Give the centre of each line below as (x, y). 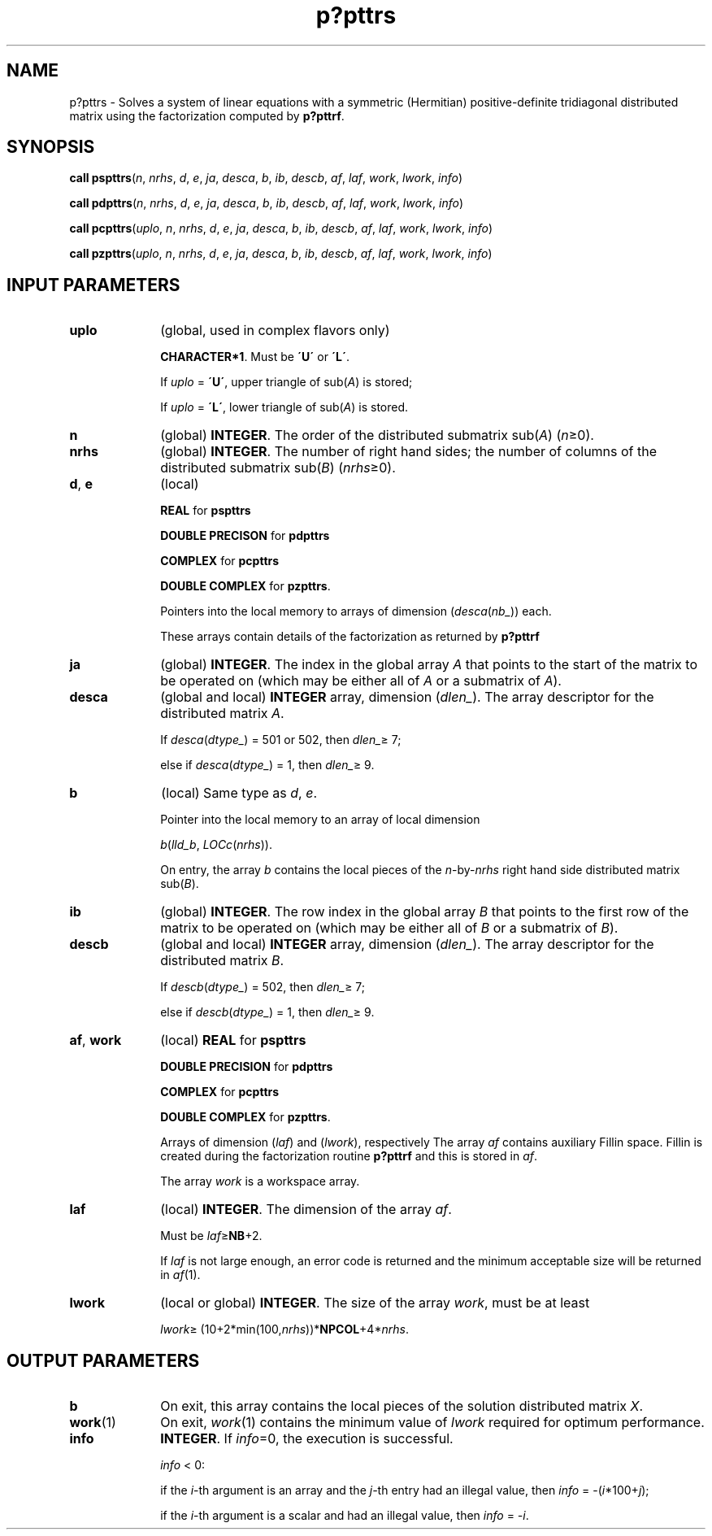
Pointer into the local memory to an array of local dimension (320, 820)
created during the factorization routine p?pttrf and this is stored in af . (349, 1156)
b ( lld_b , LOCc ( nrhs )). (216, 845)
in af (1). (180, 1275)
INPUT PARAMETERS (93, 285)
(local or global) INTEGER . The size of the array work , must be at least (375, 1303)
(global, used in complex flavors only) (275, 331)
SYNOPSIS (51, 147)
